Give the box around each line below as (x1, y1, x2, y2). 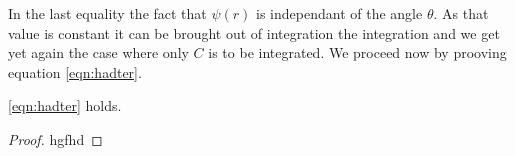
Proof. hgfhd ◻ (8, 128, 103, 149)
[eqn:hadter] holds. (8, 95, 122, 116)
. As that (433, 3, 489, 23)
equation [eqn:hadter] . (8, 61, 142, 82)
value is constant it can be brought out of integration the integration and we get (8, 22, 500, 43)
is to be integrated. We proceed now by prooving (208, 42, 507, 63)
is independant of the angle (256, 3, 423, 23)
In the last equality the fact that (8, 3, 207, 23)
